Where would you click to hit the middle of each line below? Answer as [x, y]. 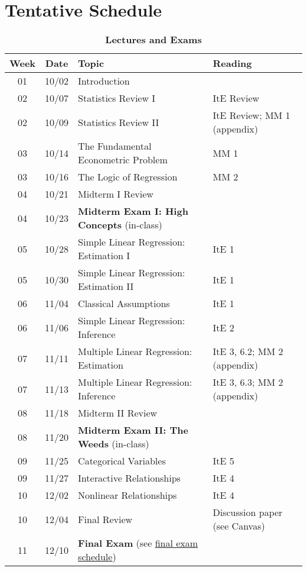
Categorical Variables [122, 461]
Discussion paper [248, 512]
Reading [232, 63]
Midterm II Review [118, 413]
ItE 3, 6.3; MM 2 [248, 382]
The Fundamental [115, 146]
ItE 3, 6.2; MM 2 [248, 351]
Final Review [105, 519]
